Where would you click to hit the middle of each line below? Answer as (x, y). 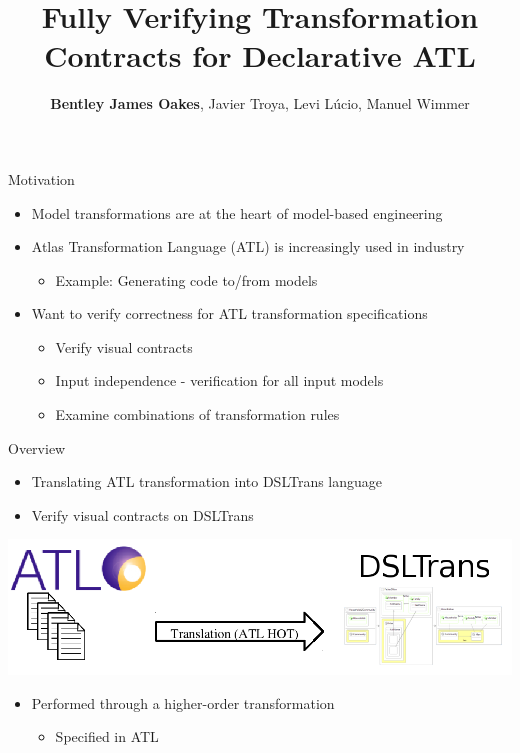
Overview (37, 447)
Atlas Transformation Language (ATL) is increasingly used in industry (248, 246)
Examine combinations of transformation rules (197, 414)
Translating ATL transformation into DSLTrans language (207, 481)
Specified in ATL (107, 736)
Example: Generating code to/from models (186, 279)
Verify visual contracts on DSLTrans (142, 514)
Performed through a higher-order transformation (183, 702)
